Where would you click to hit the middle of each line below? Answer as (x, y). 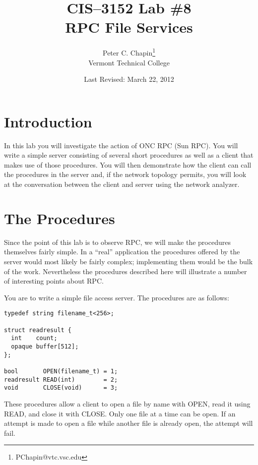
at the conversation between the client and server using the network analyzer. (122, 184)
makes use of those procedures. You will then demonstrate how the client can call (128, 164)
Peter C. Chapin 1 (129, 52)
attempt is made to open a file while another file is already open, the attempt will (129, 423)
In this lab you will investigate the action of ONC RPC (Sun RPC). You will (121, 145)
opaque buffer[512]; (45, 346)
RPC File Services (129, 27)
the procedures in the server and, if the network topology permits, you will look (125, 174)
